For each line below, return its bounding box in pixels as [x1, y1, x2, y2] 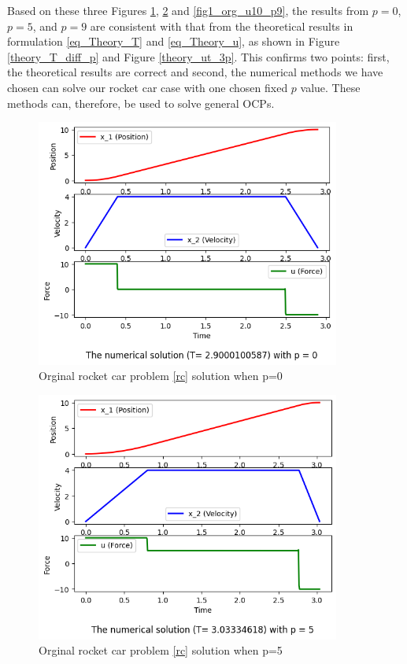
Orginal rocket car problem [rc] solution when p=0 [39, 367, 283, 384]
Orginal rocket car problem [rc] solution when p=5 [39, 642, 283, 658]
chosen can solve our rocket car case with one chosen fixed [7, 79, 288, 95]
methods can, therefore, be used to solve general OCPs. [7, 94, 275, 111]
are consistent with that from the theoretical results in [90, 17, 353, 34]
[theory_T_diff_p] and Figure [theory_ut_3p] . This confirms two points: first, [7, 48, 390, 65]
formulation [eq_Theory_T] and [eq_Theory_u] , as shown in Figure [7, 33, 340, 50]
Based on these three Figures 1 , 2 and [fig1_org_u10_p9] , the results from [7, 2, 369, 18]
